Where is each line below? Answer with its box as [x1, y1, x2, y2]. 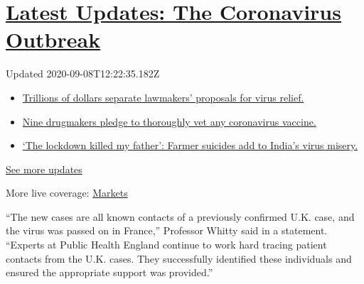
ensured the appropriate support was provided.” [6, 265, 213, 280]
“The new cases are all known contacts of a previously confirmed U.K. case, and [6, 209, 355, 224]
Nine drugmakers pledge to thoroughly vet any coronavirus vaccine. [22, 114, 316, 129]
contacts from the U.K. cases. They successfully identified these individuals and [6, 251, 352, 266]
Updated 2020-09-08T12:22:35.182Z [6, 66, 160, 81]
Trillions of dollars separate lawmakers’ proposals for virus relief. [22, 89, 304, 104]
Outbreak [6, 25, 101, 54]
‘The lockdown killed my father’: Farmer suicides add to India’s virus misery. [22, 138, 358, 153]
